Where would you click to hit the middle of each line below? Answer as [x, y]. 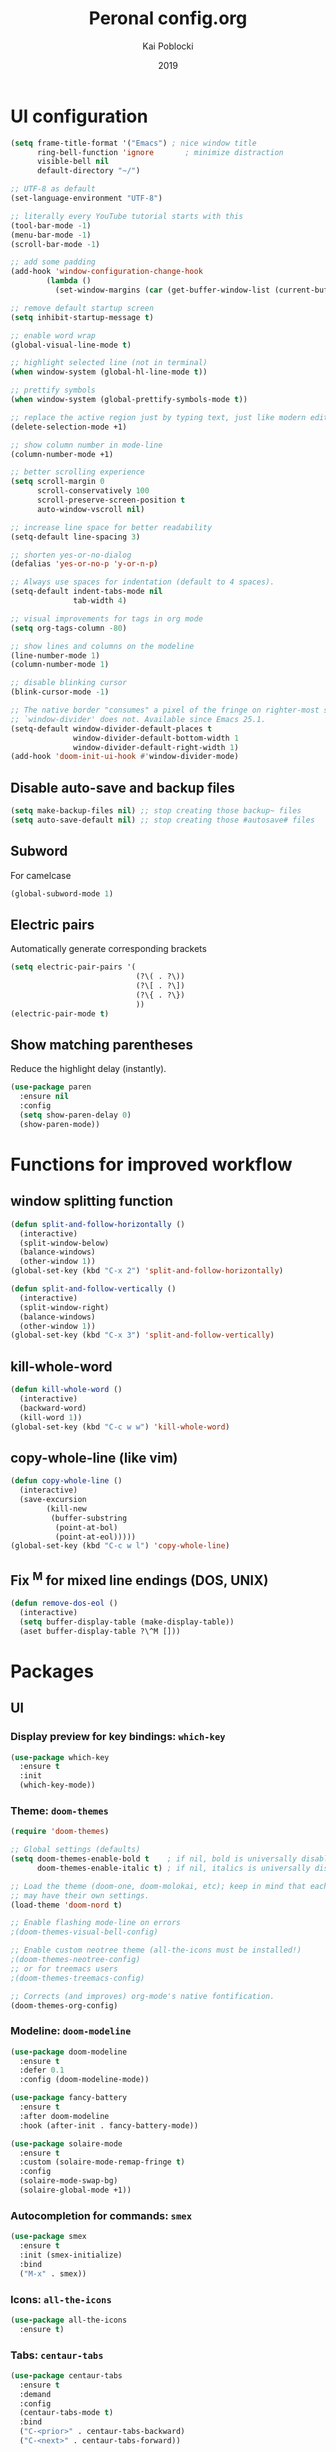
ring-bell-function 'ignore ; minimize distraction [160, 152]
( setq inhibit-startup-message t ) [82, 317]
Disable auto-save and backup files [123, 787]
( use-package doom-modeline [69, 2052]
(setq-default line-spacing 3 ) [75, 537]
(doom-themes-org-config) [64, 2005]
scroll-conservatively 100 [93, 491]
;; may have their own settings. [80, 1895]
